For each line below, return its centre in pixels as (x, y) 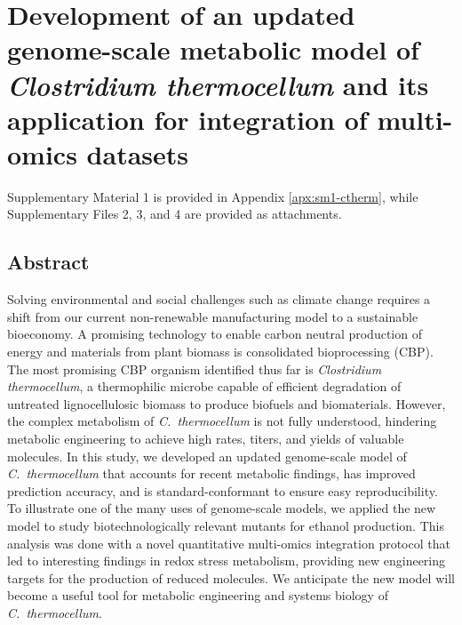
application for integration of (187, 119)
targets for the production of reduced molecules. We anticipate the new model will (231, 577)
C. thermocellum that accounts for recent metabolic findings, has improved (211, 473)
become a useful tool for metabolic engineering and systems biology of (198, 595)
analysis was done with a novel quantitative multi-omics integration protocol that (229, 543)
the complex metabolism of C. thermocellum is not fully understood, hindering (222, 421)
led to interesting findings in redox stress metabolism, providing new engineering (227, 561)
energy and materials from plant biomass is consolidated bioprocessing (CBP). (220, 352)
